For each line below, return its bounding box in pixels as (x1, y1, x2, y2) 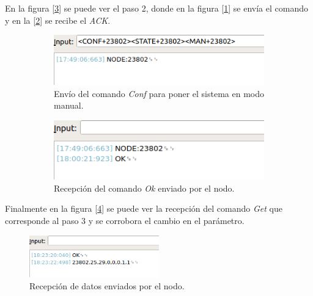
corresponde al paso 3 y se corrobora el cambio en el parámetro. (5, 214, 245, 226)
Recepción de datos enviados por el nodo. (29, 280, 185, 292)
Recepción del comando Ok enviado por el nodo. (54, 181, 235, 194)
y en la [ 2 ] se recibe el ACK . (5, 13, 111, 26)
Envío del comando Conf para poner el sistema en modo (54, 87, 265, 99)
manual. (54, 99, 84, 112)
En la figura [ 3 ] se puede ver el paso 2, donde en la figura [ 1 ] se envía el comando (5, 2, 308, 14)
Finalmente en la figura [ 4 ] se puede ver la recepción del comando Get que (5, 202, 282, 215)
